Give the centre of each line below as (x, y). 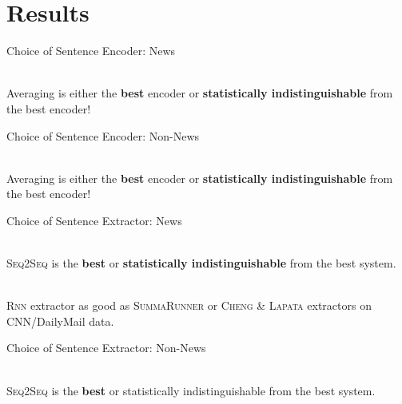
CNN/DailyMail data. (60, 321)
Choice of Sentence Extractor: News (94, 220)
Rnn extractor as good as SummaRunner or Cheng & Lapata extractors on (189, 305)
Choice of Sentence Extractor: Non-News (106, 348)
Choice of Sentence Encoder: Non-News (103, 135)
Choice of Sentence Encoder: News (91, 51)
